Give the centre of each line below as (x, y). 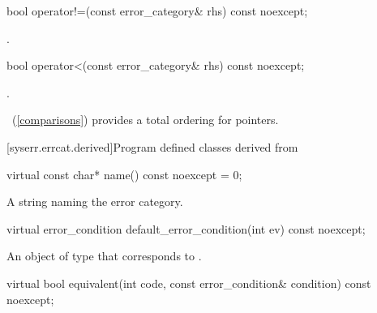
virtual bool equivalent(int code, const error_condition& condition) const (189, 283)
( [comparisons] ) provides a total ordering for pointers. (145, 120)
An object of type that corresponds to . (104, 256)
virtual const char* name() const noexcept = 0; (124, 174)
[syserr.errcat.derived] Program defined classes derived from (152, 146)
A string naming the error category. (95, 202)
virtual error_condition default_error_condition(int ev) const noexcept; (186, 228)
